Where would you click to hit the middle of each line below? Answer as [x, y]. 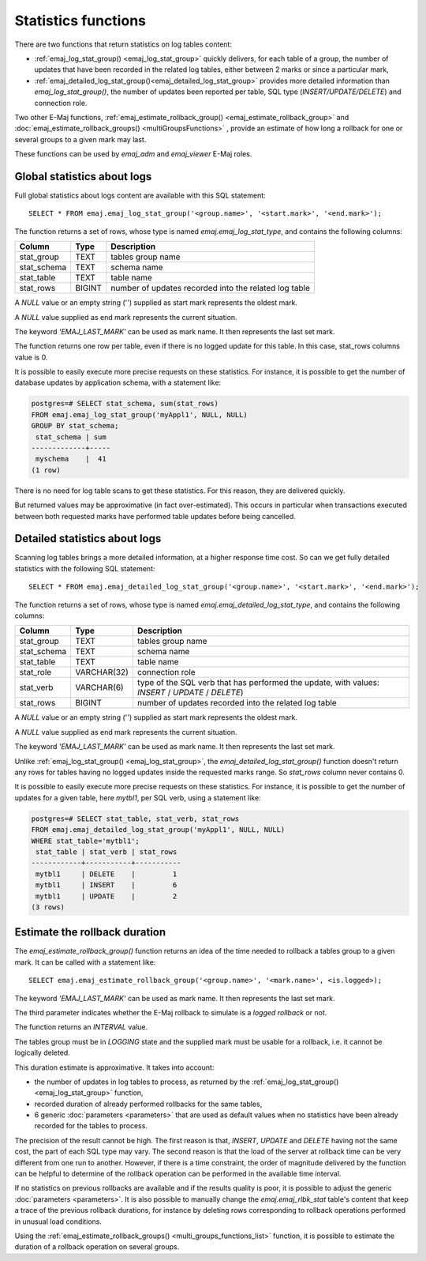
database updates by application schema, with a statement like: [118, 382]
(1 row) [46, 470]
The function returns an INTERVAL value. [81, 1027]
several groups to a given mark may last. [80, 139]
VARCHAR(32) [102, 672]
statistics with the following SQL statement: [85, 568]
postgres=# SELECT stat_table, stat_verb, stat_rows [135, 819]
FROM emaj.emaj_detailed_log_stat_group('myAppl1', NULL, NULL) [158, 830]
